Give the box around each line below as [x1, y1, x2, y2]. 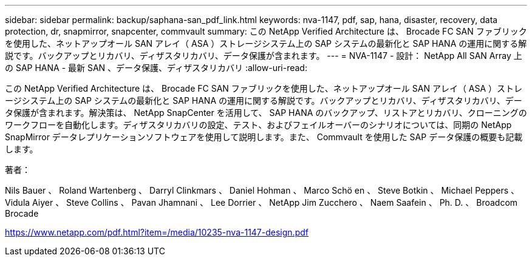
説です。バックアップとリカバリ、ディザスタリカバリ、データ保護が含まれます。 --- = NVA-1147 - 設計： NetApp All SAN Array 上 [5, 50, 522, 61]
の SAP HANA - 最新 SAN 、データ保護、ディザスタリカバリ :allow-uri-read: [5, 63, 307, 73]
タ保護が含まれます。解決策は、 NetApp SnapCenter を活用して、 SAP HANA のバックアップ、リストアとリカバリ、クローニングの [5, 107, 527, 118]
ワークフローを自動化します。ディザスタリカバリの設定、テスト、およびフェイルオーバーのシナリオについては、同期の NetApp [5, 120, 512, 130]
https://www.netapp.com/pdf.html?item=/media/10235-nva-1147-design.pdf [5, 227, 309, 237]
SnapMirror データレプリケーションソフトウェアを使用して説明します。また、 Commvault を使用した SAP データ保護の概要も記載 [5, 132, 523, 142]
